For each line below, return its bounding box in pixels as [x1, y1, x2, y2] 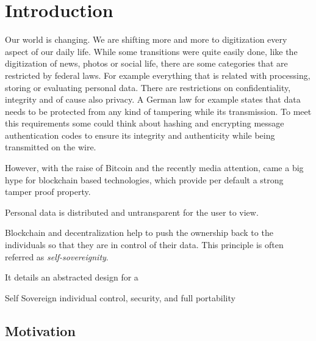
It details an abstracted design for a [5, 271, 138, 284]
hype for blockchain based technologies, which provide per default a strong [5, 173, 284, 186]
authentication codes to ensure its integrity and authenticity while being [5, 128, 275, 141]
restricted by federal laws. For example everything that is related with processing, [5, 68, 311, 81]
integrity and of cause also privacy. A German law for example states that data [5, 93, 301, 106]
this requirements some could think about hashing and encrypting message [5, 117, 284, 130]
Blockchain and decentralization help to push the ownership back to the [5, 226, 273, 239]
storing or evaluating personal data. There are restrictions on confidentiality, [5, 81, 291, 94]
